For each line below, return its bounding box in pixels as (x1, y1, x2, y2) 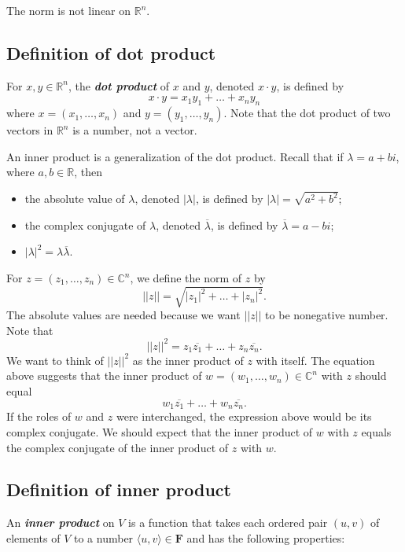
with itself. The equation (256, 351, 375, 368)
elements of (6, 529, 61, 546)
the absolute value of (24, 190, 125, 207)
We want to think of (6, 351, 104, 368)
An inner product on (6, 514, 115, 531)
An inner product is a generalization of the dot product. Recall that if (6, 148, 344, 164)
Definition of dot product (6, 40, 216, 64)
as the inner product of (132, 351, 244, 368)
